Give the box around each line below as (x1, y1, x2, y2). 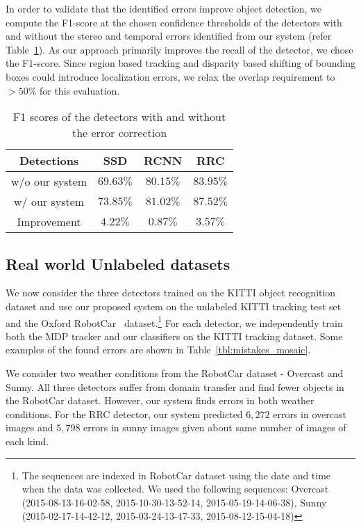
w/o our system (11, 173, 87, 190)
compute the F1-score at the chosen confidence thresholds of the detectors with (6, 15, 342, 29)
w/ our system (14, 193, 85, 210)
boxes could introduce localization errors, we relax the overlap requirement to (6, 69, 335, 83)
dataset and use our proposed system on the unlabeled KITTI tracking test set (6, 298, 342, 313)
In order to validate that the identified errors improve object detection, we (6, 1, 321, 15)
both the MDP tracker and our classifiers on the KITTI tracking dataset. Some (6, 328, 343, 343)
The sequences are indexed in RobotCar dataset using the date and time (22, 467, 331, 482)
